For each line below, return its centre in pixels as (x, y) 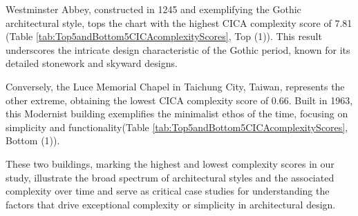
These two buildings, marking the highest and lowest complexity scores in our (170, 163)
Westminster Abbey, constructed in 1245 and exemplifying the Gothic (153, 9)
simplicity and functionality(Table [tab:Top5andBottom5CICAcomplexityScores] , (177, 127)
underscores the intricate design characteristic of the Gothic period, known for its (178, 49)
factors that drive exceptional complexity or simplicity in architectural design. (171, 204)
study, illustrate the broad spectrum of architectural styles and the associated (170, 177)
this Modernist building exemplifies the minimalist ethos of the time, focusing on (177, 114)
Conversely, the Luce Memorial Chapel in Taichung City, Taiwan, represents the (175, 86)
